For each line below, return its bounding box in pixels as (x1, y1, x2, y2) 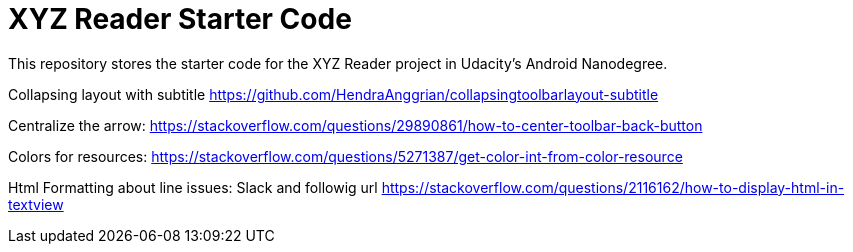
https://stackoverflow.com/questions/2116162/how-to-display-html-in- (381, 178, 845, 196)
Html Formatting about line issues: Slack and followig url (8, 178, 378, 196)
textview (8, 195, 64, 213)
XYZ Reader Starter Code (8, 2, 352, 36)
